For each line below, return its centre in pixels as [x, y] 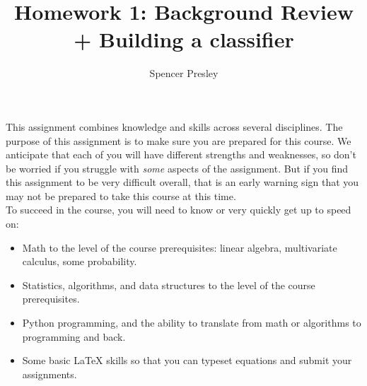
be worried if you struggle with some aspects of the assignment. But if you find [177, 168]
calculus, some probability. [80, 261]
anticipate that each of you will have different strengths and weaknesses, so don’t [181, 154]
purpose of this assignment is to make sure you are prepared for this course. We [179, 140]
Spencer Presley [184, 73]
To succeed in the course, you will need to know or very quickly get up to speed [179, 210]
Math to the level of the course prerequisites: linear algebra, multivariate [180, 247]
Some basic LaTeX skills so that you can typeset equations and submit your [187, 360]
